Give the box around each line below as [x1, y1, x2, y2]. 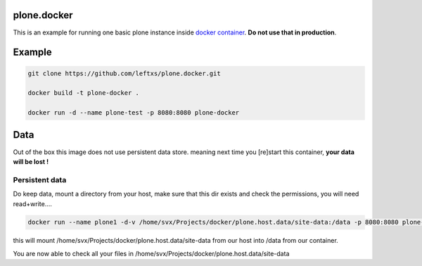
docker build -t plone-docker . [27, 89, 140, 97]
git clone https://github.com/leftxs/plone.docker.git [27, 69, 221, 77]
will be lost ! [13, 157, 49, 165]
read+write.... [13, 199, 53, 208]
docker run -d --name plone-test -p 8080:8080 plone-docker [27, 109, 240, 117]
